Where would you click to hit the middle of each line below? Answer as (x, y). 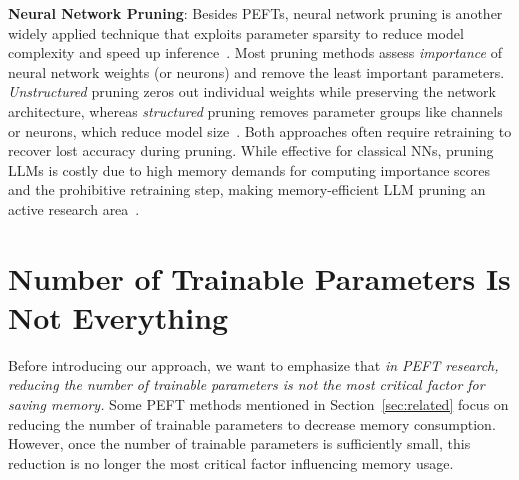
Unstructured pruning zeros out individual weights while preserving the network (252, 91)
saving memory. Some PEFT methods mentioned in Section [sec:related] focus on (258, 404)
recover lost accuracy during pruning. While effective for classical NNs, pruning (251, 150)
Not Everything (118, 316)
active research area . (74, 208)
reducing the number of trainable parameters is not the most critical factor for (246, 384)
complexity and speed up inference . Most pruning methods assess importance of (255, 52)
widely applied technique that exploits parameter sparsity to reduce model (236, 32)
